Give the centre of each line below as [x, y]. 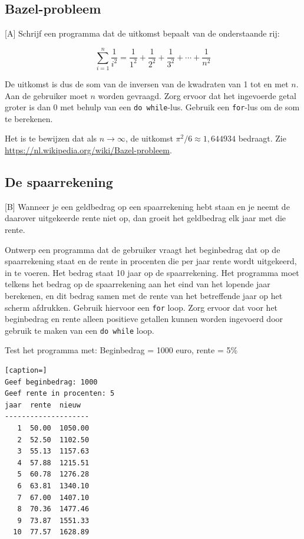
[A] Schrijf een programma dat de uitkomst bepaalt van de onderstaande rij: [142, 33]
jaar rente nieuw [43, 405]
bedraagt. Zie [262, 138]
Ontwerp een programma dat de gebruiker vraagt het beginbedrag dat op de [143, 249]
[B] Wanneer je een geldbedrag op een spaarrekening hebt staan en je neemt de [147, 206]
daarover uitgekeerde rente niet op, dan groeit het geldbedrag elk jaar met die [146, 218]
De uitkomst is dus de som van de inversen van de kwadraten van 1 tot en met [147, 83]
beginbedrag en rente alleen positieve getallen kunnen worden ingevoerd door [144, 319]
